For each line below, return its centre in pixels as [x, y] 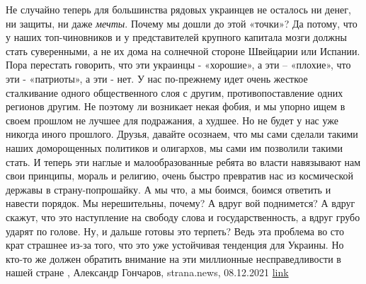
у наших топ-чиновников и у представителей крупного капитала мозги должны [176, 37]
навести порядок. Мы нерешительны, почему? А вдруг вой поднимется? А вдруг [181, 203]
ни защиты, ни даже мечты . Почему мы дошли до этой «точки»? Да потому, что [182, 23]
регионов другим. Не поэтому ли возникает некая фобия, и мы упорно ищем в [176, 106]
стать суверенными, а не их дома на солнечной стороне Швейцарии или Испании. [183, 51]
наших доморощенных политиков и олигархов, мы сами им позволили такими [174, 147]
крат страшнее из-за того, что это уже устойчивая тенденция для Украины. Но [175, 245]
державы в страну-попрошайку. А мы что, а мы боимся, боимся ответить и [168, 189]
